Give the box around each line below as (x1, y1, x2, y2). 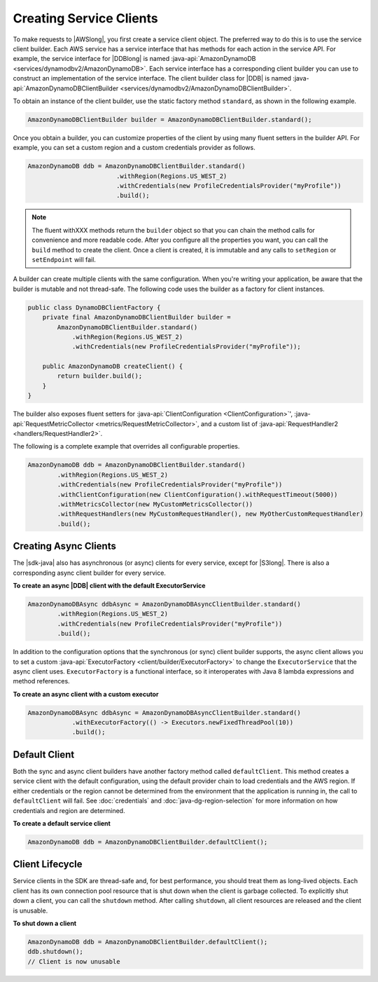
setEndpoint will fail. (31, 255, 96, 264)
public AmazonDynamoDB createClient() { (42, 362, 183, 371)
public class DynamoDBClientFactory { (27, 304, 161, 311)
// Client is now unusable (27, 957, 120, 965)
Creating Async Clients (13, 540, 117, 552)
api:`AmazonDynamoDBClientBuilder (13, 84, 119, 93)
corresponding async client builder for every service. (13, 568, 166, 577)
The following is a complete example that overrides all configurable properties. (13, 442, 240, 451)
